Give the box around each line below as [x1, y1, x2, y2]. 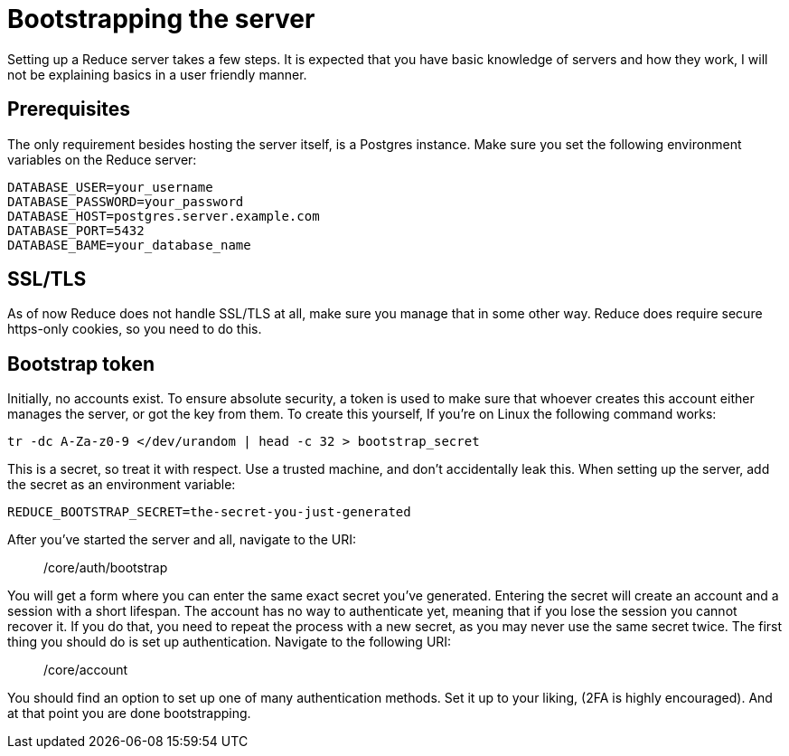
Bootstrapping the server [7, 4, 315, 34]
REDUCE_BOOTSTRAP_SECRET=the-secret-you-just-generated [7, 505, 411, 520]
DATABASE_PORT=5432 [7, 222, 145, 238]
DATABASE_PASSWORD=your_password [7, 194, 244, 209]
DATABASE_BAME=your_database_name [7, 237, 251, 252]
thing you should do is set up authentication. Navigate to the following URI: [7, 634, 452, 650]
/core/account [43, 662, 128, 678]
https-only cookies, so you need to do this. [7, 321, 262, 337]
